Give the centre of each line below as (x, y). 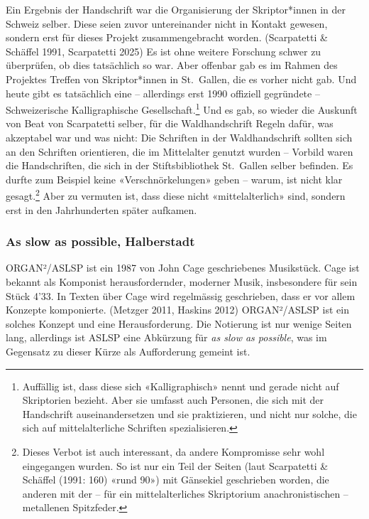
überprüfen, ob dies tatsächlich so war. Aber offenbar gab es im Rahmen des (172, 65)
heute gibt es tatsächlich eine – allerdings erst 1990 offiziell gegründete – (163, 93)
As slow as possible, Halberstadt (100, 241)
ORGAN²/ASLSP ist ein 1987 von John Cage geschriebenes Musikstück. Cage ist (183, 268)
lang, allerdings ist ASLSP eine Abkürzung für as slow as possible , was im (166, 337)
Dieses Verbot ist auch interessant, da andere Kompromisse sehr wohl (174, 451)
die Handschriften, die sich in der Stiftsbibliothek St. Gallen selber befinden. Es (180, 165)
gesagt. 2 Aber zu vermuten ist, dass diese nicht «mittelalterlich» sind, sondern (176, 195)
